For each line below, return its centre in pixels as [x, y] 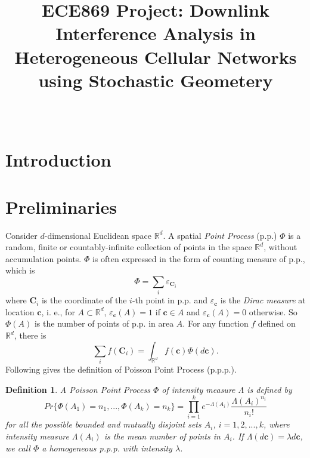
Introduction [58, 160]
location [20, 311]
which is [20, 270]
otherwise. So [273, 311]
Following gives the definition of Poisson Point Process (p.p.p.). [121, 369]
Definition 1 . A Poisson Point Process [78, 389]
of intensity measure [199, 389]
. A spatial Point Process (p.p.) [220, 235]
